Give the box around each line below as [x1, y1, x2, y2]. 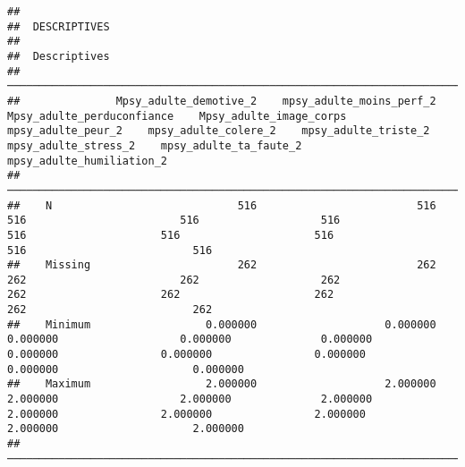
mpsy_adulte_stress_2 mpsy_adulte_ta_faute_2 [7, 139, 302, 152]
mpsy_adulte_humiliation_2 [7, 154, 167, 167]
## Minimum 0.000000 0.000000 [7, 318, 436, 331]
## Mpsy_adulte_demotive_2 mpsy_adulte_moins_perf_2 [7, 94, 436, 107]
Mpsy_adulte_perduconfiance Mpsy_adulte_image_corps [7, 109, 347, 123]
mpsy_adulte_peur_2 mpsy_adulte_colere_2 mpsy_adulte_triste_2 [7, 124, 430, 138]
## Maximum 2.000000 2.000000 [7, 378, 436, 391]
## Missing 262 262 [7, 259, 436, 272]
